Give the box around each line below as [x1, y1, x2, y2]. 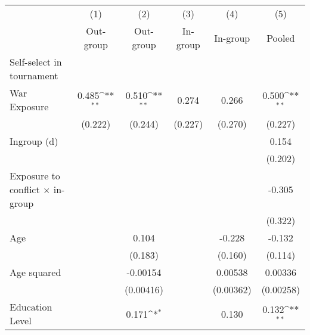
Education [10, 300, 52, 314]
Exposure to [10, 169, 60, 182]
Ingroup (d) [10, 134, 58, 148]
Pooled [266, 30, 295, 45]
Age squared [10, 265, 61, 279]
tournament [10, 69, 58, 82]
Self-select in [10, 55, 62, 69]
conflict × [10, 182, 51, 196]
